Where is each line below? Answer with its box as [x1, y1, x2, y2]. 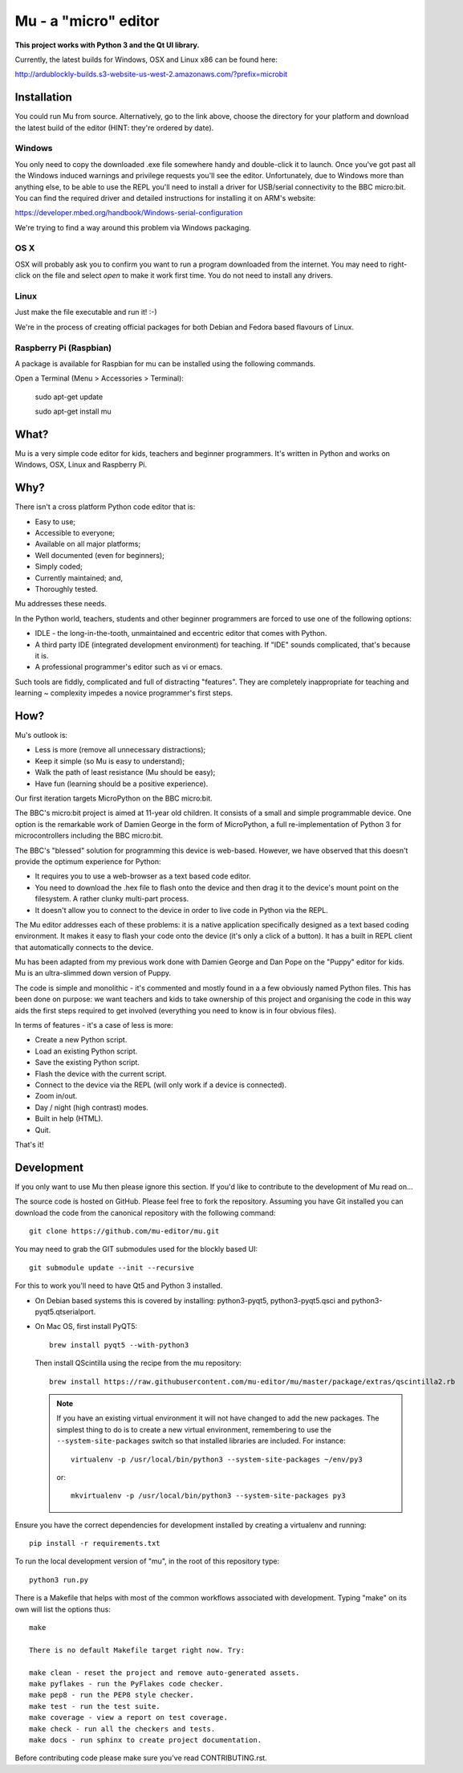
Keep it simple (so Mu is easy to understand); [35, 756, 185, 766]
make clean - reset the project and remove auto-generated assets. [29, 1668, 300, 1677]
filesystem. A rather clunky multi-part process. [35, 894, 189, 903]
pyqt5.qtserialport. [35, 1306, 96, 1316]
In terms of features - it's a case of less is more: [14, 1021, 174, 1030]
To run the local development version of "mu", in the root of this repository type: [14, 1556, 280, 1566]
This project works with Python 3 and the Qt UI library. [14, 40, 200, 50]
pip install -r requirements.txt [29, 1539, 160, 1548]
